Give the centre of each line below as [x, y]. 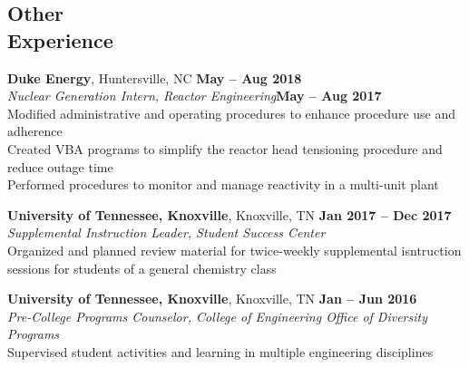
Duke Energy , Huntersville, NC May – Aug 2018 [155, 77]
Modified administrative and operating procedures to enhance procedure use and [232, 113]
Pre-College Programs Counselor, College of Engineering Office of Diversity [217, 316]
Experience [60, 39]
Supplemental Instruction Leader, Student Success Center [166, 232]
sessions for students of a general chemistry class [142, 268]
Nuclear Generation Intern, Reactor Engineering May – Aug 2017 [195, 96]
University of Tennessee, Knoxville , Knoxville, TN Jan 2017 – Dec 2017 [230, 214]
